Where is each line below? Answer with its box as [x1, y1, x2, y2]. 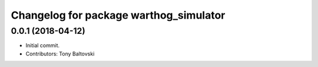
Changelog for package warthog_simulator [11, 9, 226, 22]
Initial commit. [25, 42, 60, 49]
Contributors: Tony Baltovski [25, 50, 95, 57]
